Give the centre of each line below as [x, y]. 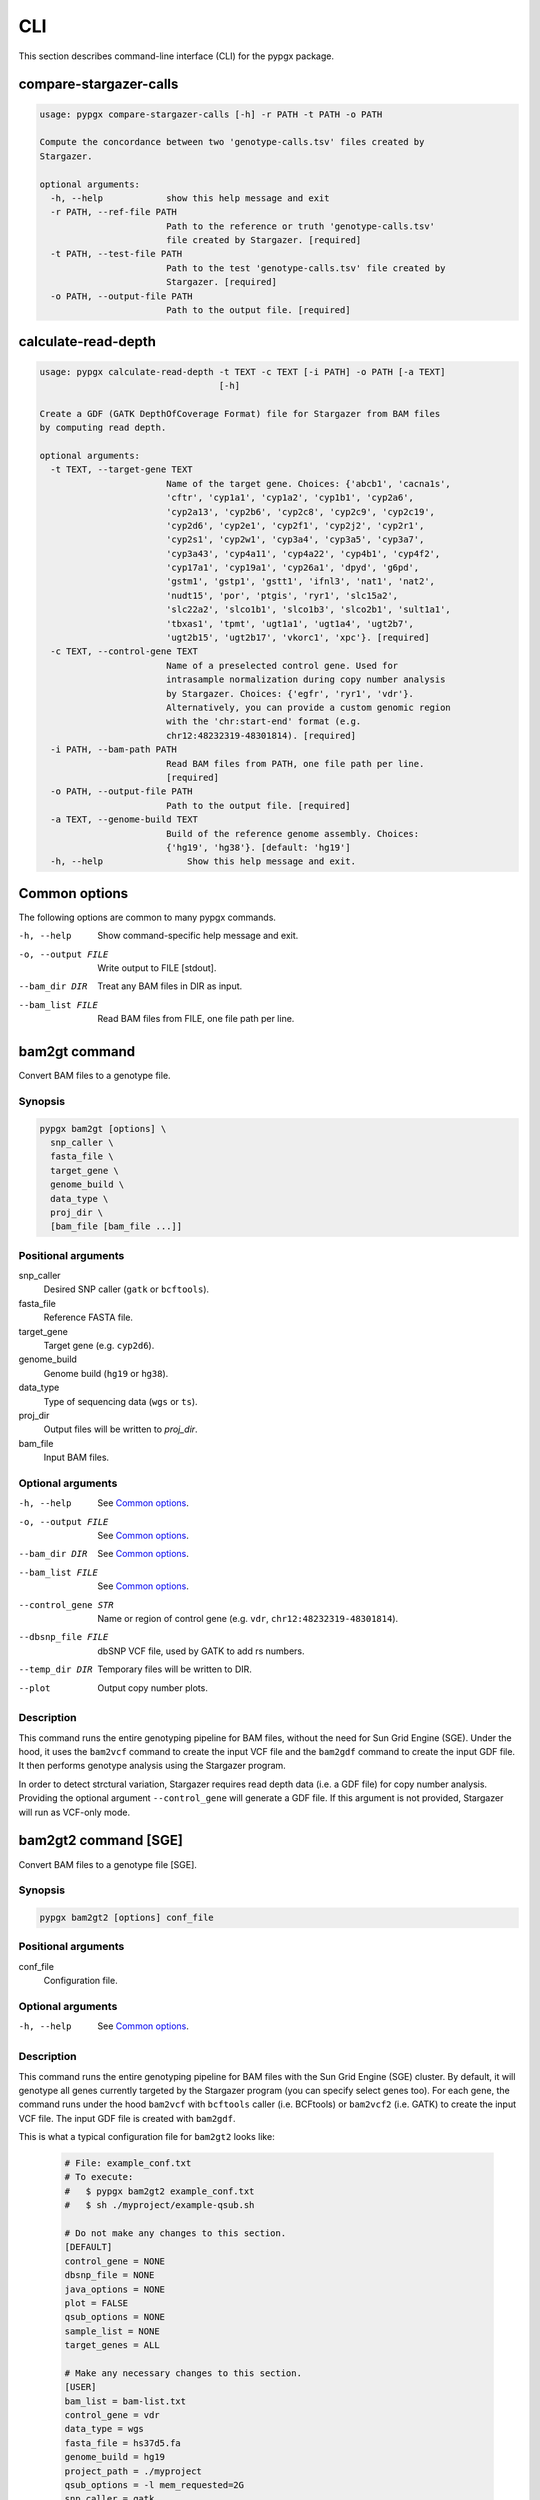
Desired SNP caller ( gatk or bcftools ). [126, 1289]
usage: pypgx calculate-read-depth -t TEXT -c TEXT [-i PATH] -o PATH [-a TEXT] [242, 371]
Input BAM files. [76, 1457]
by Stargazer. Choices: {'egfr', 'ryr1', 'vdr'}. [290, 693]
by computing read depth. [103, 428]
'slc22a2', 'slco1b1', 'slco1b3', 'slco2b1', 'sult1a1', [308, 609]
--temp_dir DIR [56, 1669]
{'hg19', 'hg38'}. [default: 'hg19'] [258, 847]
